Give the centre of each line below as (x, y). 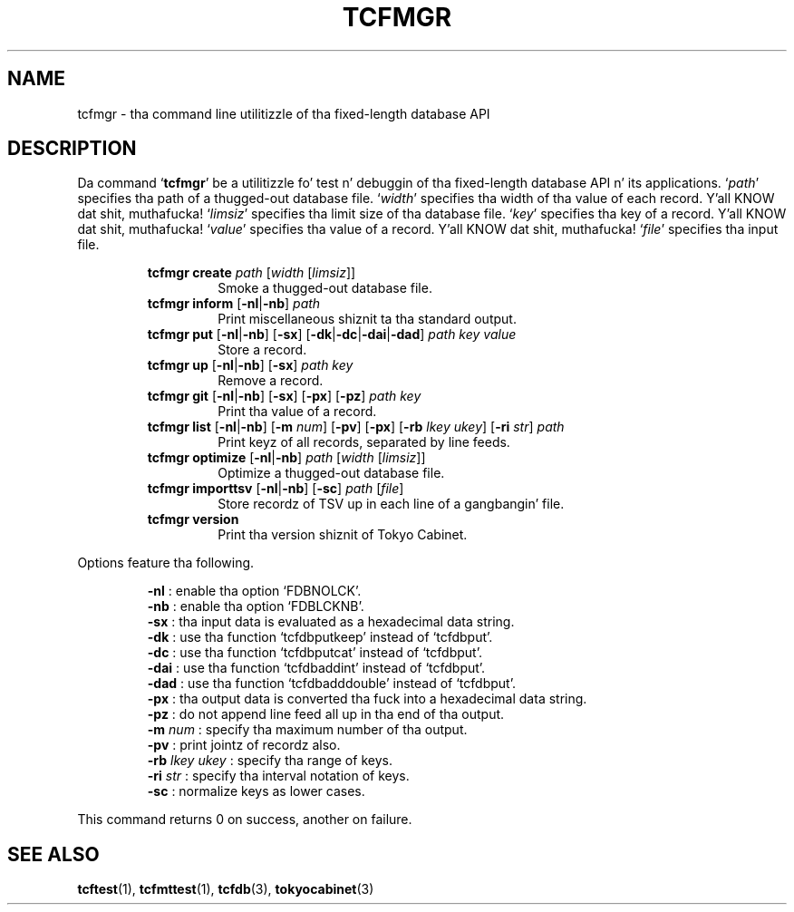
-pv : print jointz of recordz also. (244, 745)
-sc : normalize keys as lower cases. (256, 791)
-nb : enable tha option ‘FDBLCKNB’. (256, 606)
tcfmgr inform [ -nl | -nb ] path (234, 304)
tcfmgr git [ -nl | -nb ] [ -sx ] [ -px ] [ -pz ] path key (284, 396)
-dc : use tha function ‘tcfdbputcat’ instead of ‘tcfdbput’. (315, 653)
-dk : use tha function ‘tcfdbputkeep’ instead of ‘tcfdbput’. (320, 637)
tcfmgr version (193, 519)
